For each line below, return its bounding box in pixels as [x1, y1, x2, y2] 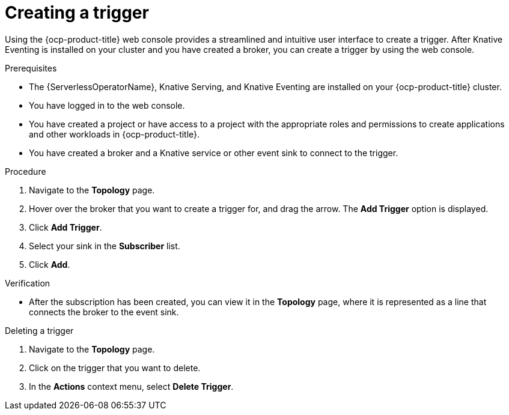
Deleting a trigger [5, 325, 74, 336]
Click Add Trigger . [29, 222, 102, 232]
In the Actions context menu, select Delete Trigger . [29, 381, 234, 392]
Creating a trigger [5, 2, 149, 23]
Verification [5, 277, 50, 288]
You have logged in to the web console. [29, 100, 185, 111]
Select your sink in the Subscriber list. [29, 240, 180, 251]
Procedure [5, 166, 46, 177]
